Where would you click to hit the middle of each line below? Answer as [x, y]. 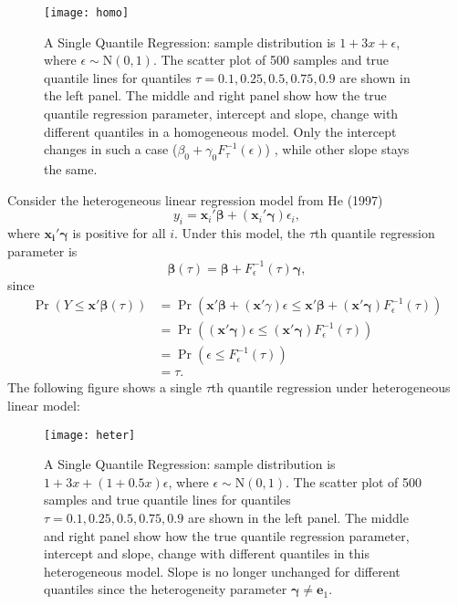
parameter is [42, 250]
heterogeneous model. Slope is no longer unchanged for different [222, 571]
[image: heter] [90, 435]
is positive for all [119, 233]
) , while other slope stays [337, 149]
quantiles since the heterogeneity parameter [166, 589]
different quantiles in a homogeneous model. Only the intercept [220, 131]
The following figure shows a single [104, 387]
